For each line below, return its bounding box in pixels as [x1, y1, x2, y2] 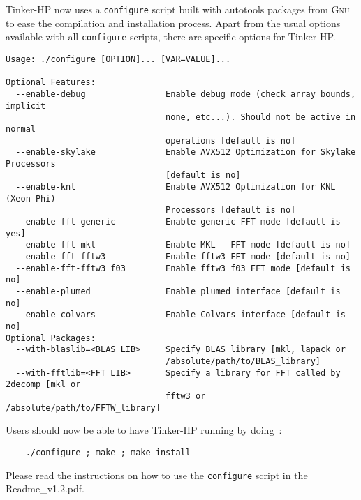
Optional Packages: [6, 333, 96, 343]
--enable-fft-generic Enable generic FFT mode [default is [15, 217, 341, 227]
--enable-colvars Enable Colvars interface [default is [15, 310, 346, 320]
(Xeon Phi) [6, 193, 56, 204]
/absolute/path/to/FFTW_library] [6, 402, 161, 413]
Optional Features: [6, 77, 96, 88]
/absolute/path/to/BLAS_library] [165, 356, 321, 366]
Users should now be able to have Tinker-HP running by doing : [6, 423, 282, 437]
